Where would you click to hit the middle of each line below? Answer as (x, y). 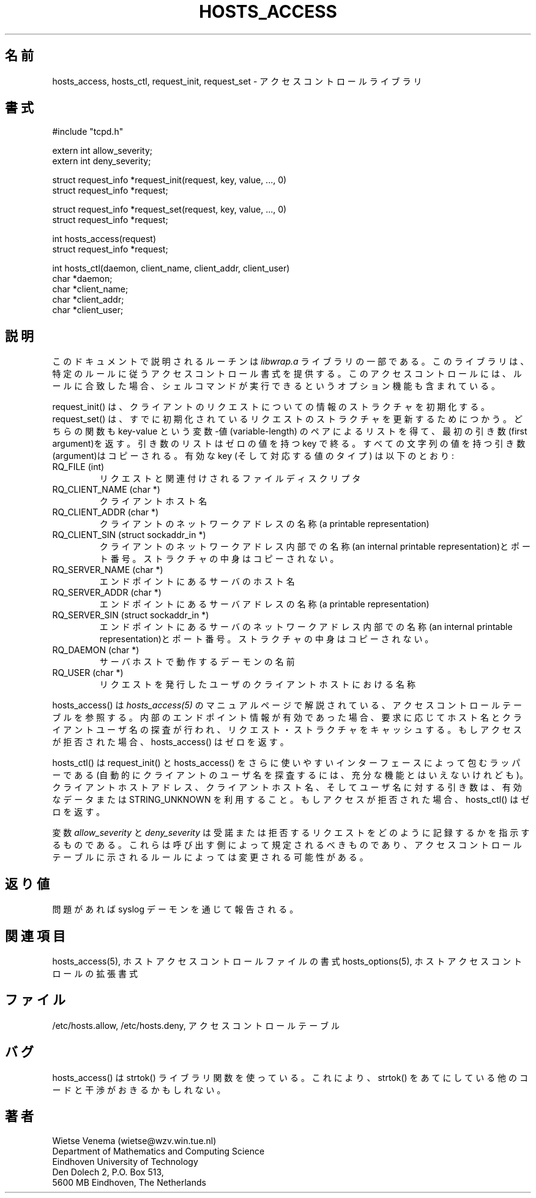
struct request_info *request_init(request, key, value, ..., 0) (169, 180)
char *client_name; (90, 289)
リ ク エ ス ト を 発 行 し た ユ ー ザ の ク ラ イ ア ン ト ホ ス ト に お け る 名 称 (258, 684)
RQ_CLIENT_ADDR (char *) (106, 512)
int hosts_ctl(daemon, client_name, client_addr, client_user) (171, 268)
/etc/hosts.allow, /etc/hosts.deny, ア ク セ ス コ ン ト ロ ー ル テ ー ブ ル (196, 1025)
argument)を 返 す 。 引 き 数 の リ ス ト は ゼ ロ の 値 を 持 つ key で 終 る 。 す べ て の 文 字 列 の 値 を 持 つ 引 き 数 (289, 444)
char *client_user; (88, 310)
